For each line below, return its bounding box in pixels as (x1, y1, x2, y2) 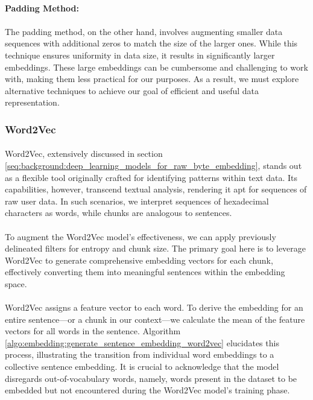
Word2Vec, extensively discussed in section (5, 147, 163, 160)
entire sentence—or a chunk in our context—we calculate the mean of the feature (5, 313, 305, 325)
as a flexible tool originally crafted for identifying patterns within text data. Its (5, 171, 298, 183)
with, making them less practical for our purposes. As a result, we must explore (5, 72, 299, 85)
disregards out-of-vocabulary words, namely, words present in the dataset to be (5, 372, 297, 384)
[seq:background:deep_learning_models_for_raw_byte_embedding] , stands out (5, 159, 302, 171)
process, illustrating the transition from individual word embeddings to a (5, 348, 274, 361)
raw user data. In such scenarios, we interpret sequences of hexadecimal (5, 194, 269, 207)
